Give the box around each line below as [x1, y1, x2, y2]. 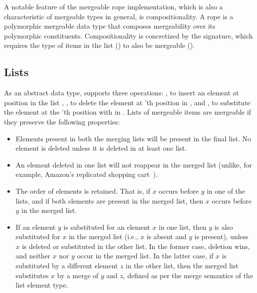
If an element [15, 221, 56, 232]
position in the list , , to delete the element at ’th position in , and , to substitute [4, 97, 251, 107]
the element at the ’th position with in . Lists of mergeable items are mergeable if [4, 107, 251, 117]
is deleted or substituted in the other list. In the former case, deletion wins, [22, 241, 250, 251]
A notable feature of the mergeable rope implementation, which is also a [4, 1, 223, 11]
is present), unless [194, 231, 249, 242]
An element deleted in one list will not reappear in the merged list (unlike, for [15, 159, 252, 169]
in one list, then [159, 221, 207, 232]
